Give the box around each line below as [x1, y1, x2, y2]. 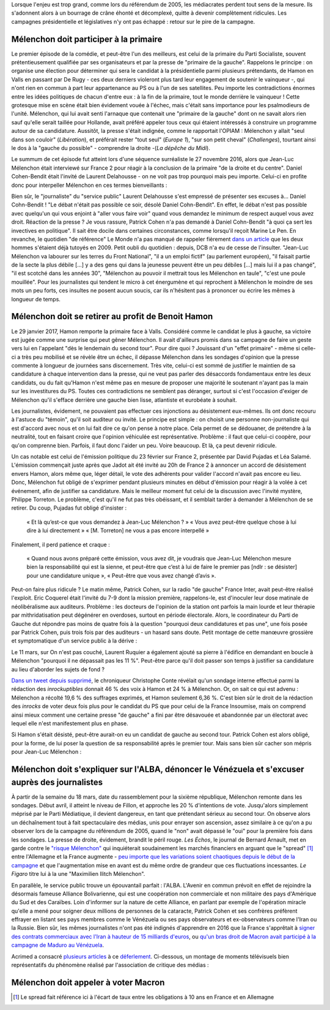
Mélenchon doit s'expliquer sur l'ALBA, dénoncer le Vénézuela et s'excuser [11, 764, 305, 774]
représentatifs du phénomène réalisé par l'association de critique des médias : [11, 962, 209, 969]
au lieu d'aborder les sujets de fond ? [11, 665, 105, 673]
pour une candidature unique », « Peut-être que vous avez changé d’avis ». [26, 571, 216, 579]
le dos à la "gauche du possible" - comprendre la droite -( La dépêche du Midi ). [11, 144, 210, 151]
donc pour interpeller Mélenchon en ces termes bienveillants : [11, 181, 167, 189]
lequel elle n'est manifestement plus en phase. [11, 720, 128, 727]
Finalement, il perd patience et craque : [11, 541, 110, 548]
